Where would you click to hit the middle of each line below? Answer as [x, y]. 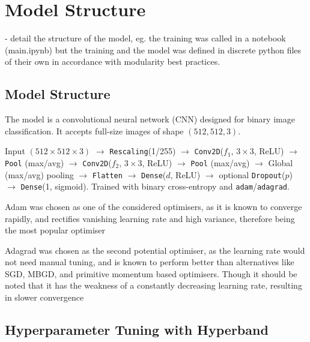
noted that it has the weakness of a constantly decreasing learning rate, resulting [153, 285]
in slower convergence [44, 297]
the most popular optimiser [55, 230]
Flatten [107, 175]
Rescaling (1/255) [143, 151]
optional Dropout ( [252, 174]
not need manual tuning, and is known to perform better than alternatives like [150, 262]
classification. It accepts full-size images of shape [94, 130]
